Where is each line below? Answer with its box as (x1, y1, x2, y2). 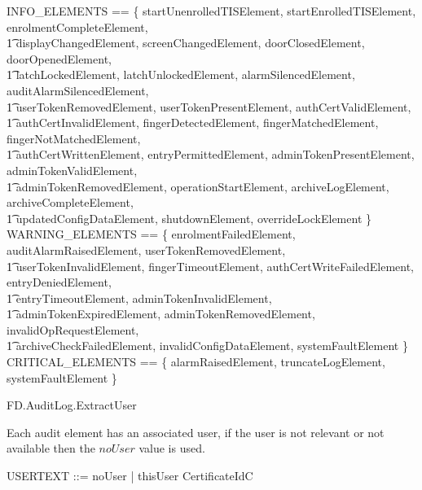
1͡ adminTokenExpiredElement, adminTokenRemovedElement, (7, 305, 315, 322)
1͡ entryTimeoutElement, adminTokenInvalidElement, (7, 289, 272, 306)
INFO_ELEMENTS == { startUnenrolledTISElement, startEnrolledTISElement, (7, 2, 416, 19)
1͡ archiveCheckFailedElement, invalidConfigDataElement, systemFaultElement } (7, 337, 408, 354)
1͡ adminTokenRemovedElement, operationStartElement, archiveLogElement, (7, 177, 389, 195)
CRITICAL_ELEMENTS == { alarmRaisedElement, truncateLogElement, (7, 353, 385, 370)
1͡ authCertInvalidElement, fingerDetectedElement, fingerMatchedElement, (7, 114, 379, 131)
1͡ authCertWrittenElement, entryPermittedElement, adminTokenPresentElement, (7, 146, 415, 163)
